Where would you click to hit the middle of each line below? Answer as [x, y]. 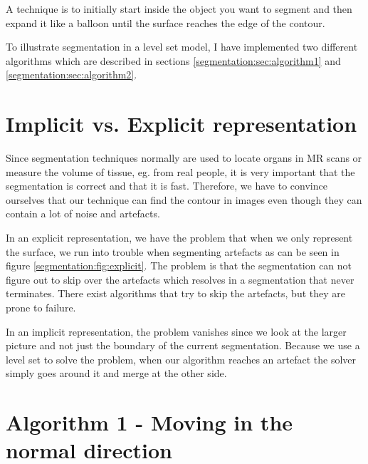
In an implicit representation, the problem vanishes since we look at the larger [176, 331]
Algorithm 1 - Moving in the [149, 422]
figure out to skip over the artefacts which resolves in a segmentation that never [180, 279]
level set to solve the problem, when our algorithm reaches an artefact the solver [181, 359]
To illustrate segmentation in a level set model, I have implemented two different [182, 47]
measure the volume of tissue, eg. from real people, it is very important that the [180, 171]
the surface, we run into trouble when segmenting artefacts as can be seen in [173, 251]
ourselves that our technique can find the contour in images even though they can [184, 199]
